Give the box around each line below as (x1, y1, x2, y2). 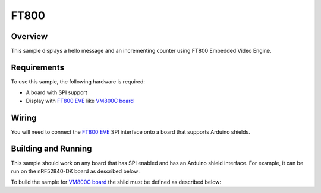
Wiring (11, 112, 37, 123)
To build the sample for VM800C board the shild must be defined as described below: (11, 178, 222, 186)
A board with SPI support (26, 89, 87, 96)
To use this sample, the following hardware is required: (11, 78, 146, 85)
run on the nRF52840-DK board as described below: (11, 168, 140, 175)
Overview (11, 31, 48, 41)
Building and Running (11, 144, 92, 154)
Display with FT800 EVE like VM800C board (26, 97, 134, 104)
